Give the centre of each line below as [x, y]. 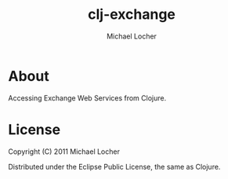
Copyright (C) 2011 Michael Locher [64, 152]
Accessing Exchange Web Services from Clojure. [87, 98]
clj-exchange [132, 15]
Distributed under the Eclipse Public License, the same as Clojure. [114, 166]
